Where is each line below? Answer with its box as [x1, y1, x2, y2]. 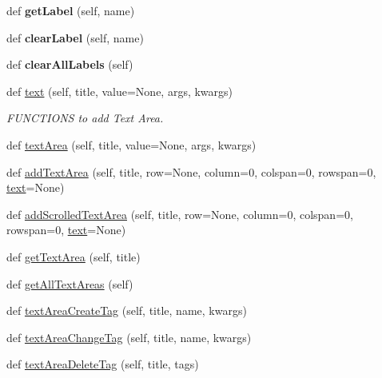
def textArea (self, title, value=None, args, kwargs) [6, 136, 257, 153]
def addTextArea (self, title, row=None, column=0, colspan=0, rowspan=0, [6, 163, 376, 180]
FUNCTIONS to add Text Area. [6, 109, 164, 126]
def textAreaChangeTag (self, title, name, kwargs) [6, 328, 252, 345]
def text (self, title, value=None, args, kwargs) [6, 82, 233, 99]
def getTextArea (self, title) [6, 248, 141, 265]
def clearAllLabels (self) [6, 56, 133, 73]
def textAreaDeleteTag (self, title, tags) [6, 356, 199, 372]
